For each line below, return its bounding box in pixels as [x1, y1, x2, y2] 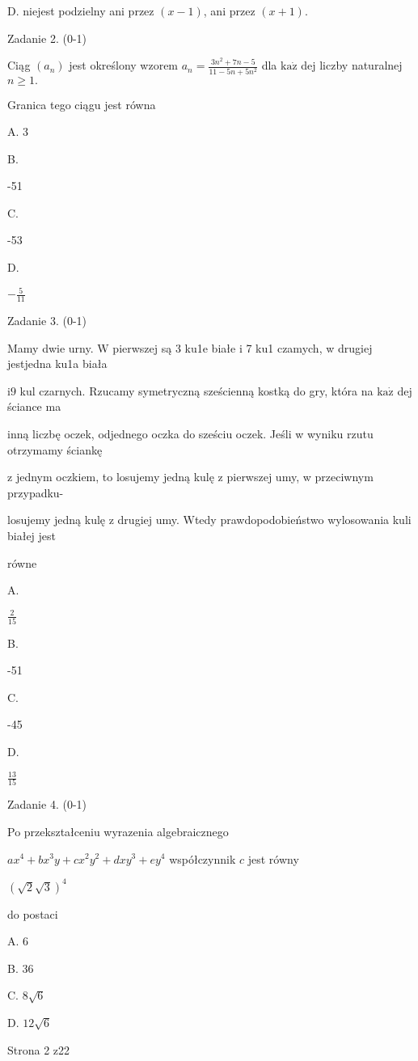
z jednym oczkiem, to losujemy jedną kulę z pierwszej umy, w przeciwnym [7, 468, 374, 485]
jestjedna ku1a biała [7, 355, 108, 372]
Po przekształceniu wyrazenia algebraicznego [7, 822, 229, 839]
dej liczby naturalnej [301, 57, 403, 74]
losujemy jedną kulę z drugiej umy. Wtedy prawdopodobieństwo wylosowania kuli [7, 511, 412, 528]
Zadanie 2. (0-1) [7, 29, 87, 46]
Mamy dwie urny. [7, 339, 94, 356]
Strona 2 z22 [7, 1041, 70, 1058]
